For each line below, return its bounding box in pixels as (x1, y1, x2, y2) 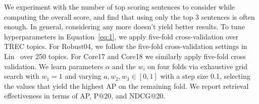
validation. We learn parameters (4, 61, 103, 71)
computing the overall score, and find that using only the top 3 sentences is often (4, 11, 255, 22)
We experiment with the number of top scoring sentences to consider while (4, 2, 235, 12)
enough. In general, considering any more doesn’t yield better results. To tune (4, 21, 245, 32)
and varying (65, 71, 101, 81)
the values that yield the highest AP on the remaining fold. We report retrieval (4, 80, 249, 91)
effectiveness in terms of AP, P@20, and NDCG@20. (4, 90, 166, 101)
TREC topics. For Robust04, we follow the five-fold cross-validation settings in (4, 41, 247, 51)
